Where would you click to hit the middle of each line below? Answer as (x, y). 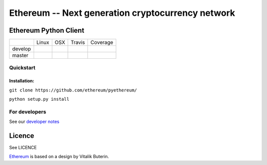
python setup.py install (39, 99)
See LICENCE (23, 148)
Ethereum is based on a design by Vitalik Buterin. (59, 157)
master (20, 55)
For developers (28, 112)
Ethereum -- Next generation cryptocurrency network (122, 13)
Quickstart (22, 68)
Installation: (22, 81)
